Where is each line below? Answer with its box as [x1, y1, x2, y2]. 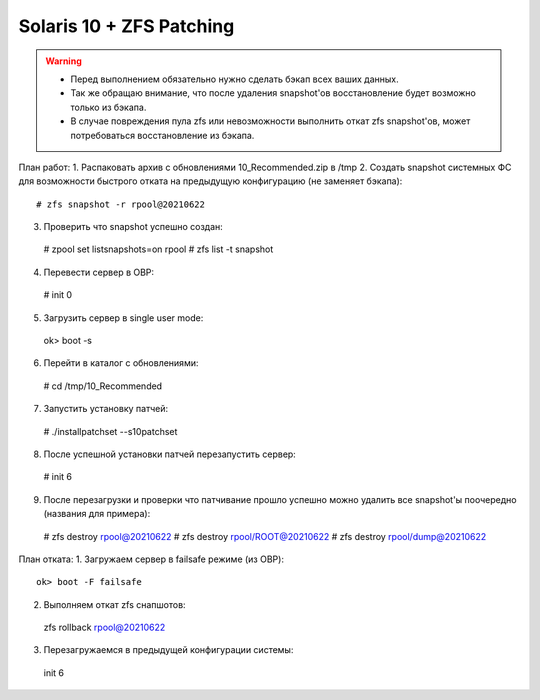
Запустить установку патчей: [43, 403, 169, 415]
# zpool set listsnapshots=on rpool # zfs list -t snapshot [43, 243, 274, 255]
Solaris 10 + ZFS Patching [18, 15, 235, 37]
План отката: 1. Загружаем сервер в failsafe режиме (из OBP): [18, 553, 285, 565]
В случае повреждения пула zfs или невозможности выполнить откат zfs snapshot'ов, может [70, 115, 471, 127]
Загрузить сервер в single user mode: [43, 311, 204, 324]
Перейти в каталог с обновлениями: [43, 357, 199, 369]
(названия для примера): [43, 508, 151, 520]
